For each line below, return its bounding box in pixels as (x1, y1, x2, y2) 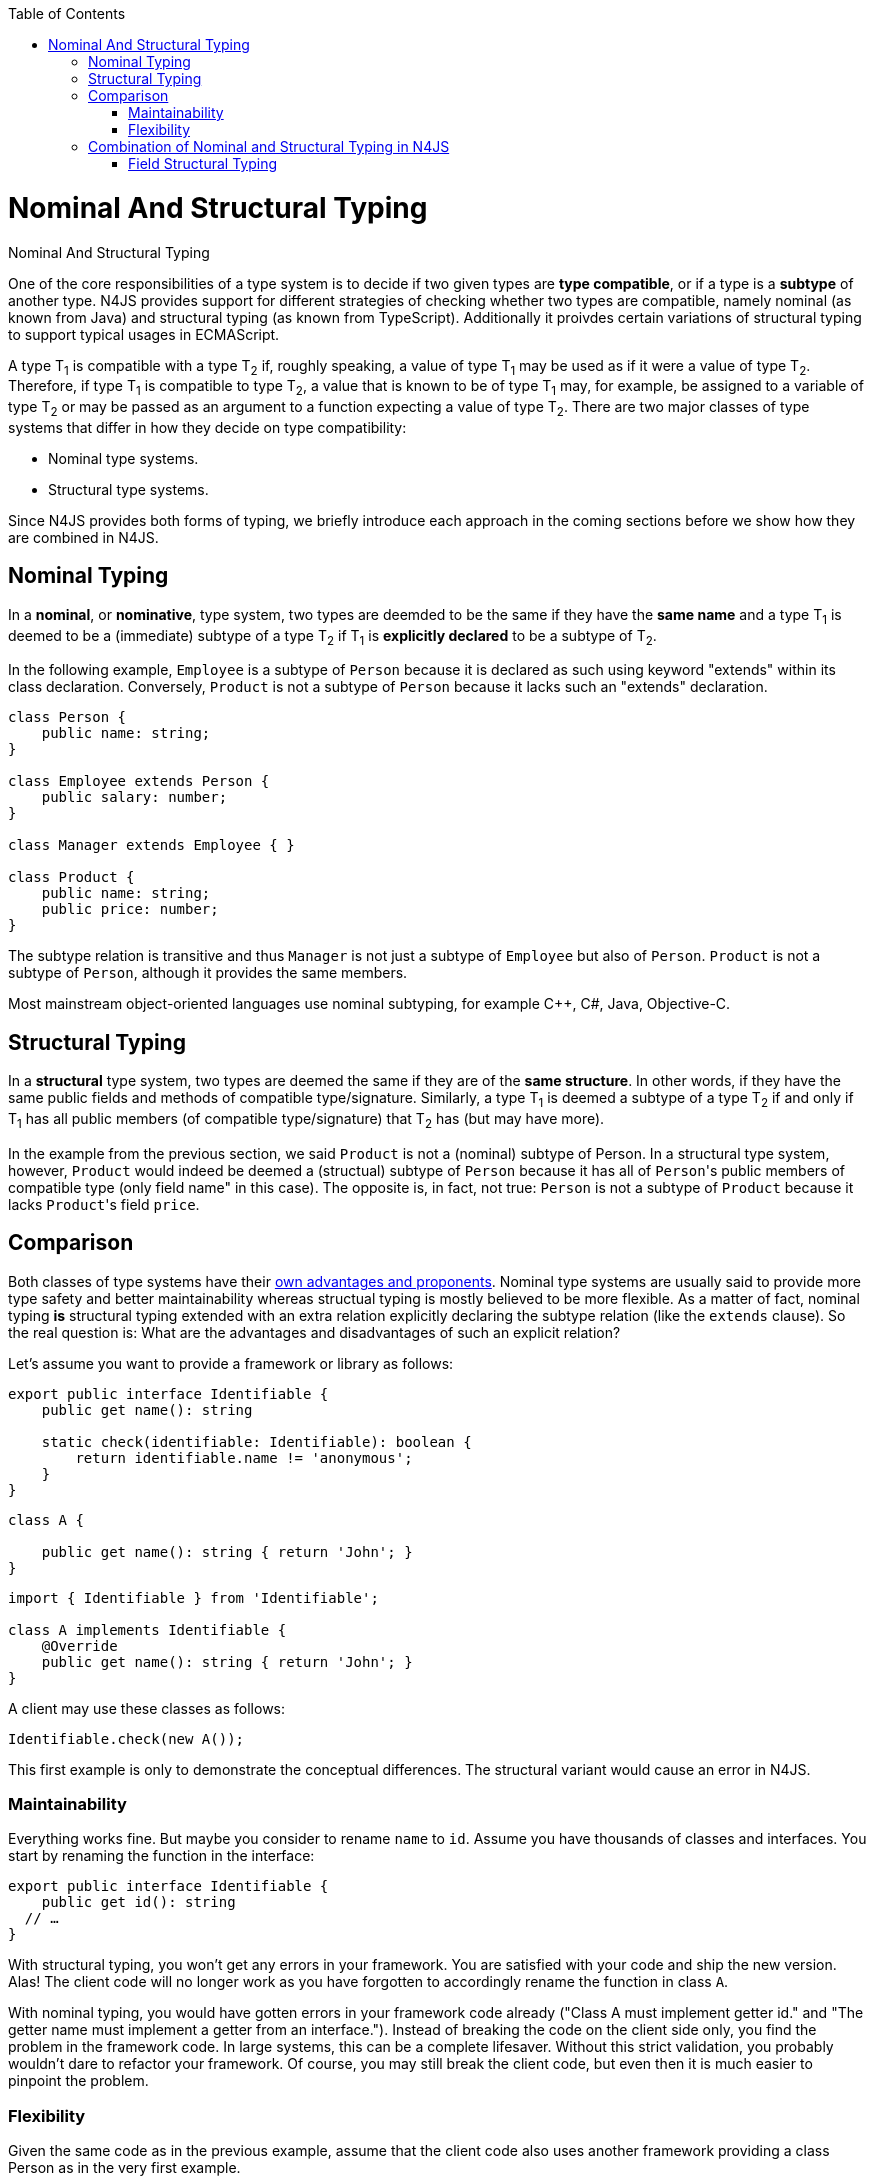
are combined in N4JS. (8, 528, 159, 546)
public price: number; (41, 901, 219, 918)
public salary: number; (41, 789, 228, 806)
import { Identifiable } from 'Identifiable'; (8, 1589, 379, 1606)
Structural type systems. (48, 480, 209, 498)
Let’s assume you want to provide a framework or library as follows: (8, 1354, 454, 1372)
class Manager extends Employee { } (8, 837, 295, 854)
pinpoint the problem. (8, 2072, 149, 2090)
